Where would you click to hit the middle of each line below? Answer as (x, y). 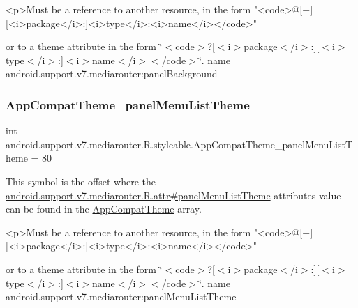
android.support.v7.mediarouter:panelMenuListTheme (121, 297)
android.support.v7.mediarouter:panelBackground (112, 74)
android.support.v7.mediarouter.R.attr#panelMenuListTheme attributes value (173, 195)
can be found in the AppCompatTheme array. (104, 209)
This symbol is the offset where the (81, 181)
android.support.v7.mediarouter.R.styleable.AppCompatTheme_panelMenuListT (179, 144)
